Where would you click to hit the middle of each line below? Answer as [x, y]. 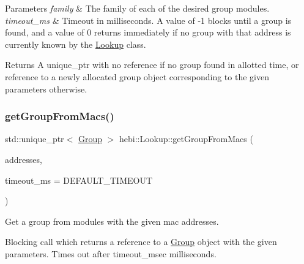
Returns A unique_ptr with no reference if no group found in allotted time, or [152, 65]
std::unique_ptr [35, 139]
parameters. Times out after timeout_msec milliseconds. [111, 253]
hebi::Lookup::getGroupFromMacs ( [186, 139]
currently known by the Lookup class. [76, 44]
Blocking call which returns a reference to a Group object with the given [141, 242]
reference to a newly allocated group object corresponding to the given [137, 76]
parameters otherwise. [46, 89]
